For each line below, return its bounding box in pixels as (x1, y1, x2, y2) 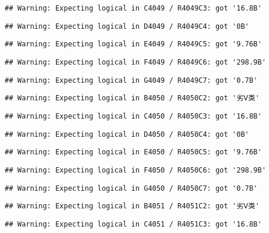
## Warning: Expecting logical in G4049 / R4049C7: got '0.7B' (5, 76, 258, 85)
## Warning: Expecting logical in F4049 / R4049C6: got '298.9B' (5, 58, 266, 66)
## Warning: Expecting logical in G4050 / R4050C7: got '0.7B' (5, 184, 258, 193)
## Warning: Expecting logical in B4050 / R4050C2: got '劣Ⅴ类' (5, 94, 260, 103)
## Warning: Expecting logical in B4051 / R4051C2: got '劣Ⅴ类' (5, 202, 260, 211)
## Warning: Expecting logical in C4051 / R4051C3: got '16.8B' (5, 220, 262, 228)
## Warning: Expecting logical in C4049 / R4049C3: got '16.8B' (5, 4, 262, 12)
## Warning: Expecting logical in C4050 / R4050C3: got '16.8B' (5, 112, 262, 120)
